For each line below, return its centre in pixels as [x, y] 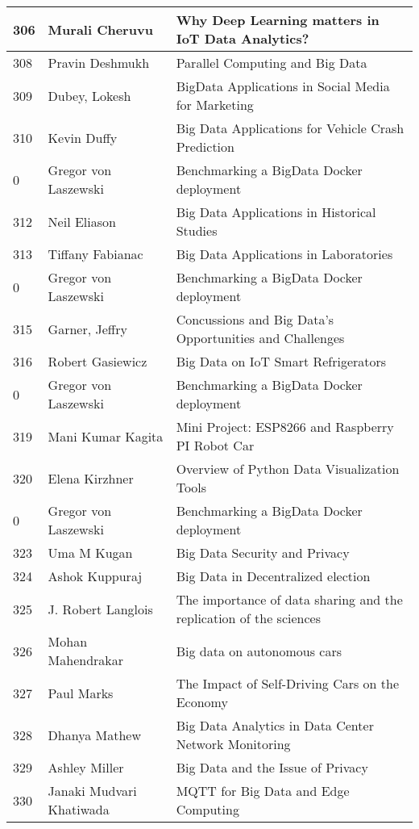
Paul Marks [81, 693]
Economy [202, 702]
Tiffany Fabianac [95, 254]
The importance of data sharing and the [289, 599]
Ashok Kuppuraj [95, 576]
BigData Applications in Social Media [283, 86]
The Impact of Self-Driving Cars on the [288, 683]
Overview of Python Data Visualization [288, 469]
